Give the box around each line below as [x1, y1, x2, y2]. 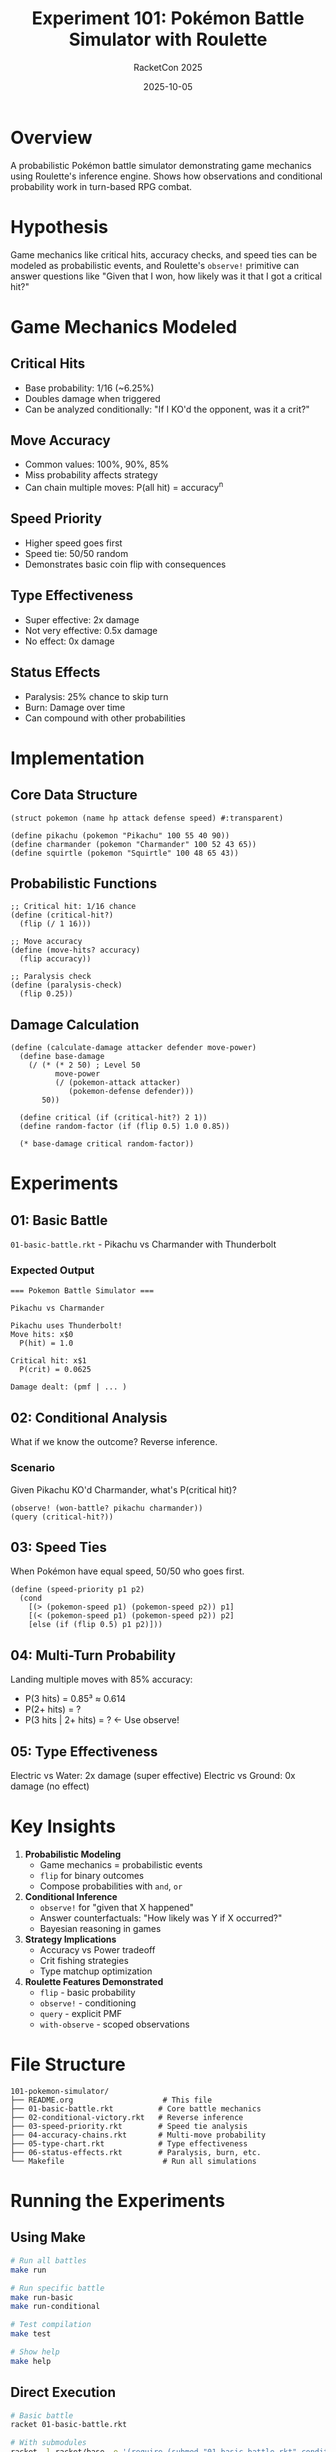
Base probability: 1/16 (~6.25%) [24, 382, 155, 394]
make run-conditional [10, 2302, 101, 2312]
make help [10, 2356, 52, 2366]
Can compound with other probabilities [24, 712, 186, 724]
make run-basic [10, 2292, 74, 2302]
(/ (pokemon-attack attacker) [54, 1078, 182, 1088]
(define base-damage [19, 1052, 105, 1062]
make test [10, 2329, 52, 2339]
